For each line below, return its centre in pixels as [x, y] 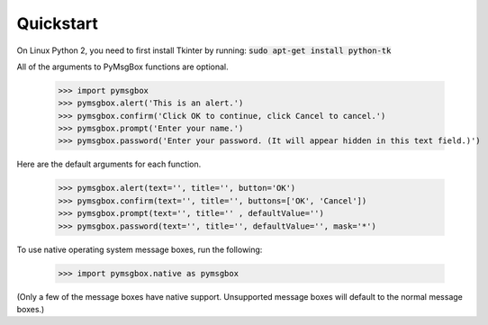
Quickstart [58, 23]
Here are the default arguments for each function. [109, 164]
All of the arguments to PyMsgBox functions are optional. [122, 67]
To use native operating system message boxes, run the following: [140, 249]
